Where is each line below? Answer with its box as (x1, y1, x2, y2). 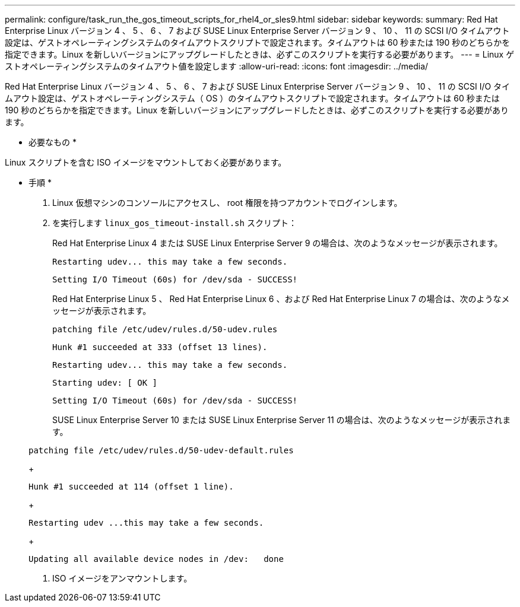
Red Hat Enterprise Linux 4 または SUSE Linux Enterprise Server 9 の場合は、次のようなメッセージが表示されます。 (52, 238, 503, 248)
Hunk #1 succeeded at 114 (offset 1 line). (28, 482, 234, 491)
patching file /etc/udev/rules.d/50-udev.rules (52, 325, 278, 334)
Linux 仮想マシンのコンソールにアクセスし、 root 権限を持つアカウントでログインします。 (52, 198, 402, 208)
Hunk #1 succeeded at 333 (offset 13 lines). (52, 342, 268, 352)
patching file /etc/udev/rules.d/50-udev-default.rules (28, 446, 294, 455)
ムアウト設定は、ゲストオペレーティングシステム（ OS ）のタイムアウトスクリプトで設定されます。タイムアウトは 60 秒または (5, 93, 500, 103)
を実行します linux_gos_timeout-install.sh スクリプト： (52, 218, 297, 228)
